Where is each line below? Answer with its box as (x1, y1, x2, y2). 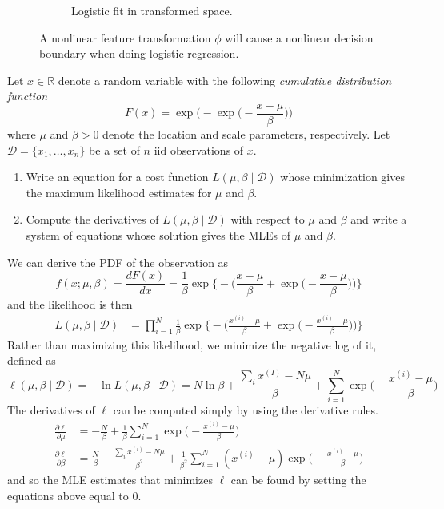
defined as (7, 352, 56, 369)
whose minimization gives (280, 168, 405, 185)
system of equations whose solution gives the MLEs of (26, 227, 291, 243)
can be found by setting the (230, 471, 366, 487)
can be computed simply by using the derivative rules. (113, 402, 378, 418)
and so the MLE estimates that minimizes (7, 471, 213, 487)
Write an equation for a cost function (26, 168, 209, 185)
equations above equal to (7, 487, 129, 503)
